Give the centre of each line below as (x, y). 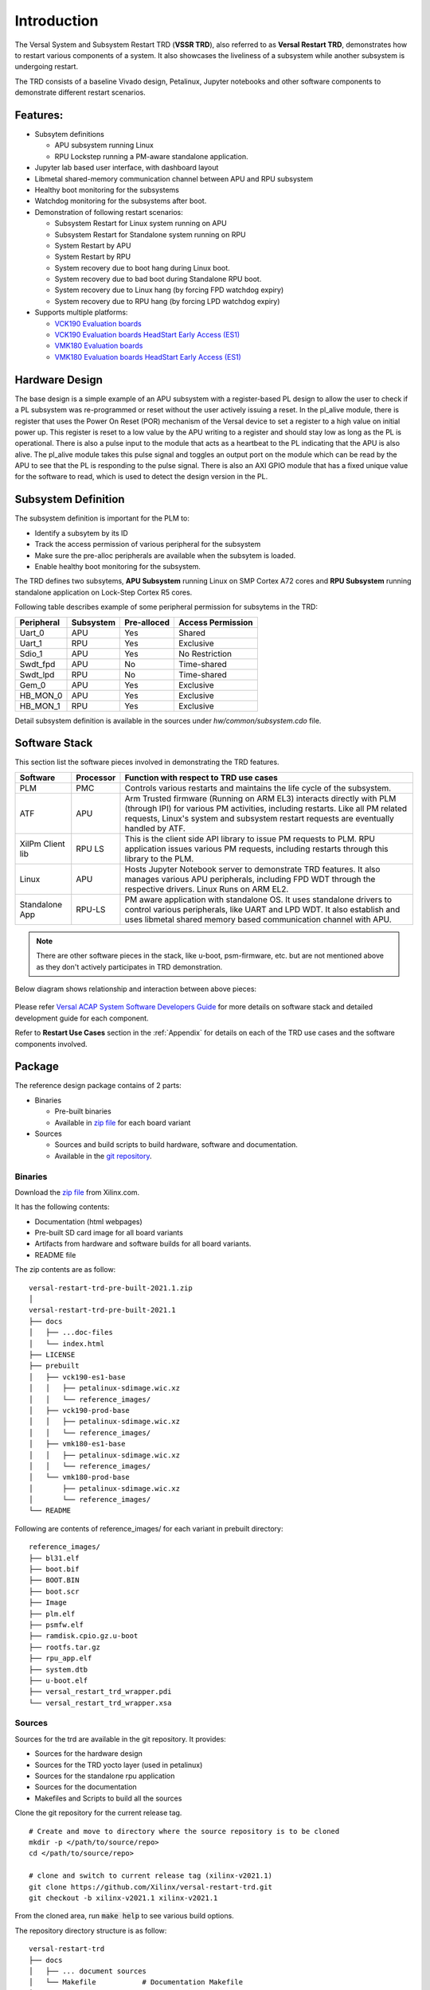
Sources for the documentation (86, 1787)
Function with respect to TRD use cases (201, 778)
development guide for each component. (82, 1018)
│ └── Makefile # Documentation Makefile (136, 1982)
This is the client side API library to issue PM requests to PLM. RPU (250, 838)
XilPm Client (42, 844)
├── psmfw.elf (56, 1625)
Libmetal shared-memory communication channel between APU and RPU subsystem (174, 178)
